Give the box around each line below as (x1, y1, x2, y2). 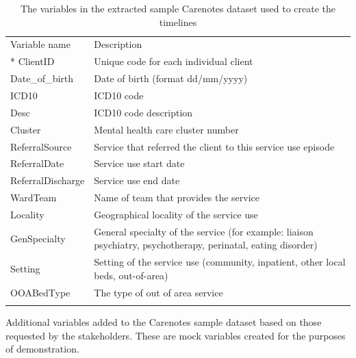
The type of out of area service (94, 285, 223, 299)
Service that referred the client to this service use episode (94, 139, 335, 153)
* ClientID (10, 54, 55, 68)
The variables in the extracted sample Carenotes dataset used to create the (20, 1, 336, 15)
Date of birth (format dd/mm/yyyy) (94, 71, 248, 86)
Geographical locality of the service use (94, 207, 258, 221)
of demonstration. (5, 342, 79, 356)
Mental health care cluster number (94, 122, 239, 136)
